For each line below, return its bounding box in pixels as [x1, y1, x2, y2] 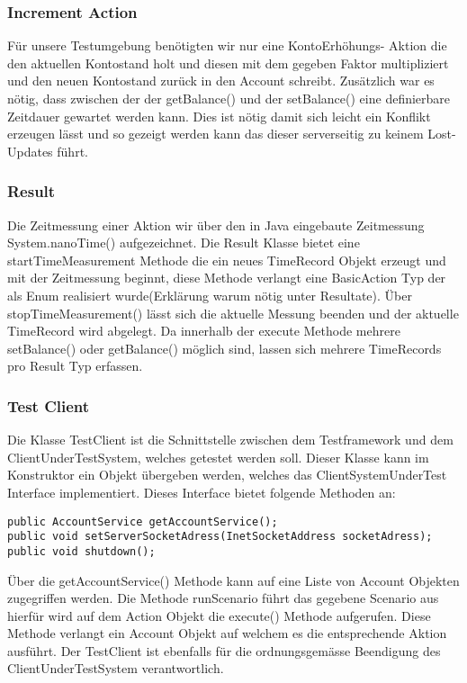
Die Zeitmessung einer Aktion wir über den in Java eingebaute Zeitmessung [7, 215, 425, 234]
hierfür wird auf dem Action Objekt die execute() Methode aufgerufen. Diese [7, 606, 431, 625]
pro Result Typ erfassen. [7, 356, 143, 375]
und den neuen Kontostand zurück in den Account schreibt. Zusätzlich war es [7, 71, 435, 90]
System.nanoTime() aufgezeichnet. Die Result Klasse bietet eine [7, 233, 360, 252]
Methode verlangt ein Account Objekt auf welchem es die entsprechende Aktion [7, 624, 447, 643]
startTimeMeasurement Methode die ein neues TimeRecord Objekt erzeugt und [7, 250, 446, 269]
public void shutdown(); [7, 544, 156, 558]
